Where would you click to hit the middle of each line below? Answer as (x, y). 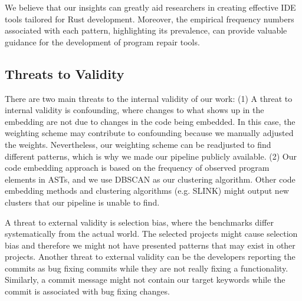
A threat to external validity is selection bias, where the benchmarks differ (139, 222)
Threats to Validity (65, 73)
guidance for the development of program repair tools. (102, 42)
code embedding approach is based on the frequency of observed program (137, 168)
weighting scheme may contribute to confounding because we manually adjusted (149, 133)
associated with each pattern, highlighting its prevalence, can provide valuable (146, 30)
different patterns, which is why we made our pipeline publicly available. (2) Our (151, 156)
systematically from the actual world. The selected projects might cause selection (151, 234)
